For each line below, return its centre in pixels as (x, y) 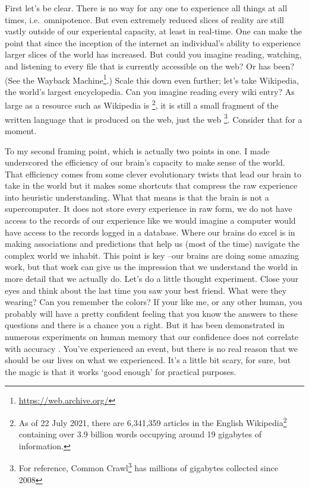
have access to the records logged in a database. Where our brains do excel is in (150, 232)
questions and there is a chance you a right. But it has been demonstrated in (145, 325)
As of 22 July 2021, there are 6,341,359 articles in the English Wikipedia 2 (153, 421)
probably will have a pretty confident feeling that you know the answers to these (152, 313)
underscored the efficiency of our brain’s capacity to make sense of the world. (145, 162)
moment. (21, 130)
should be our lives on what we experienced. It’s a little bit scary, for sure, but (148, 360)
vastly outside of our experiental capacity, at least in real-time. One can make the (154, 31)
